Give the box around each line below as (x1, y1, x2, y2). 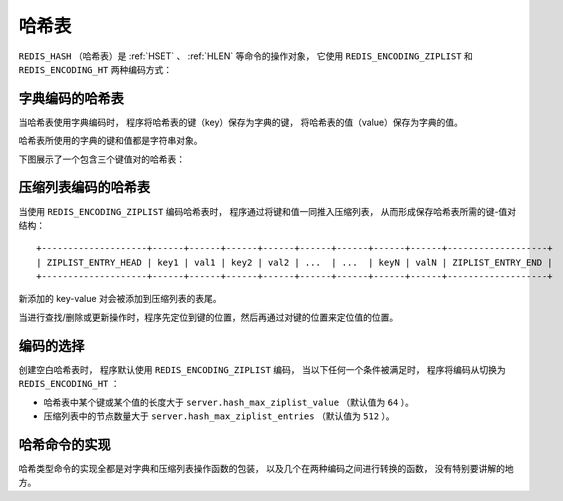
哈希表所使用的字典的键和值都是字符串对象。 (18, 135, 203, 147)
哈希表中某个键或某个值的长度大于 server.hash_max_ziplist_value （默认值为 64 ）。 (43, 396, 415, 408)
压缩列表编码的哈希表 (18, 179, 150, 196)
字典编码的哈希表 (18, 90, 124, 107)
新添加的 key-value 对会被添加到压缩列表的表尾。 (18, 293, 222, 305)
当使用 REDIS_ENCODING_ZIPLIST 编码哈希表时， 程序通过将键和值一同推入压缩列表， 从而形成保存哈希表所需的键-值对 (18, 205, 517, 217)
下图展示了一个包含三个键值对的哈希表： (18, 153, 185, 165)
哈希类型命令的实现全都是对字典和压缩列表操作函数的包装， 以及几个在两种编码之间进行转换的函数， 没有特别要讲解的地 (18, 462, 514, 474)
